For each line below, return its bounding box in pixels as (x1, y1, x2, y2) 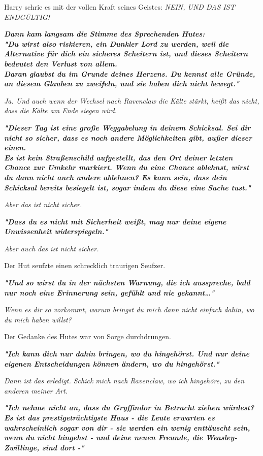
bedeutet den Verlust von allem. (4, 58, 117, 69)
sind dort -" (42, 442, 84, 452)
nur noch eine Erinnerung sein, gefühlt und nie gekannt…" (4, 287, 215, 298)
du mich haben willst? (4, 314, 72, 324)
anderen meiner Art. (4, 385, 68, 396)
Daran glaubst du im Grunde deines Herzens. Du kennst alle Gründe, (4, 68, 255, 79)
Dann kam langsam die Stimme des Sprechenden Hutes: (4, 28, 205, 39)
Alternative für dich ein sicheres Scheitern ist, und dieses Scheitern (4, 48, 248, 59)
